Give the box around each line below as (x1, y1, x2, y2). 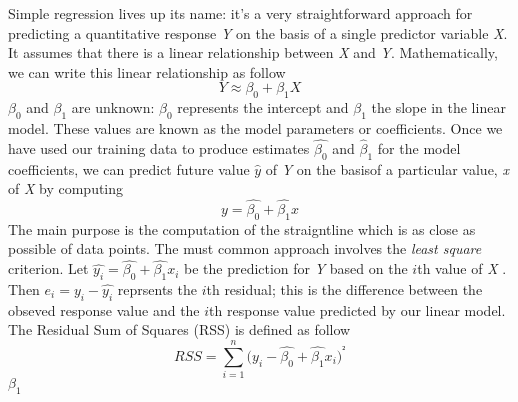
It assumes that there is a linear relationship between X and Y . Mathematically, (8, 42, 498, 63)
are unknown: (71, 97, 155, 118)
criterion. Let (8, 258, 89, 279)
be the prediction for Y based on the (183, 258, 408, 279)
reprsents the (117, 278, 197, 299)
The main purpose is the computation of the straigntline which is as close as (8, 218, 476, 239)
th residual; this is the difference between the (206, 278, 483, 299)
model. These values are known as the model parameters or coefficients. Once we (8, 117, 503, 138)
